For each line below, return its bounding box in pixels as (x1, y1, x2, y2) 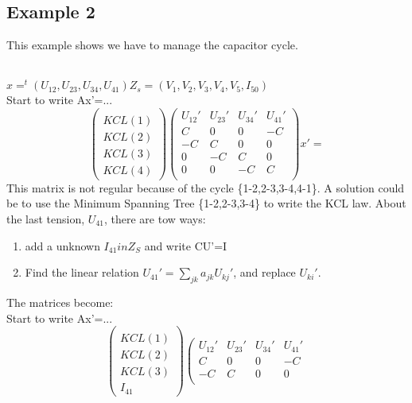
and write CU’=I (144, 237, 227, 254)
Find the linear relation (25, 264, 139, 281)
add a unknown (25, 237, 100, 254)
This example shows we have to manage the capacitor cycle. (6, 37, 298, 53)
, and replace (233, 264, 296, 281)
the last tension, (6, 210, 85, 227)
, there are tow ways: (103, 210, 206, 227)
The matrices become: (6, 293, 114, 310)
